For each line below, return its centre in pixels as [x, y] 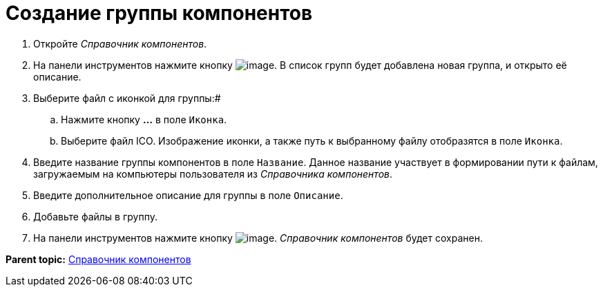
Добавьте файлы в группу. [95, 216]
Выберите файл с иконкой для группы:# [127, 98]
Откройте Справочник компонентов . [120, 43]
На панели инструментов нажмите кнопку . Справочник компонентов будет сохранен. [258, 238]
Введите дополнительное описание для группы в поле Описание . [188, 195]
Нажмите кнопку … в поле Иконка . [144, 119]
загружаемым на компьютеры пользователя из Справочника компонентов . [213, 174]
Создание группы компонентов [159, 13]
